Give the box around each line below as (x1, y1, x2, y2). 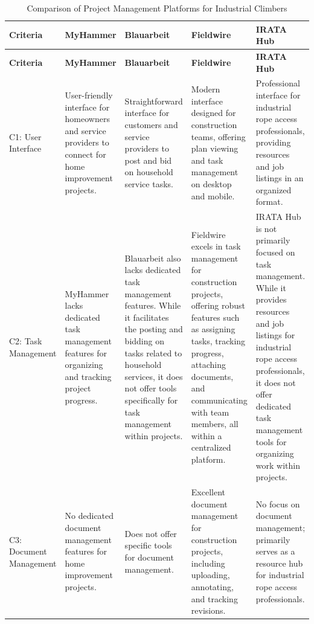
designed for (191, 106, 236, 119)
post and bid (124, 153, 172, 166)
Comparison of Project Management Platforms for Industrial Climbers (27, 2, 287, 14)
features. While (124, 299, 181, 312)
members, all (191, 417, 239, 430)
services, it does (124, 370, 183, 382)
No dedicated (65, 509, 114, 522)
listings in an (255, 172, 304, 184)
